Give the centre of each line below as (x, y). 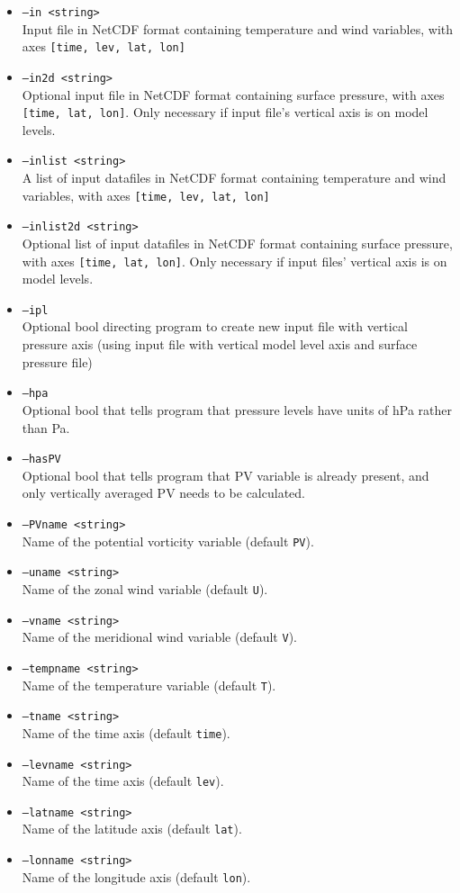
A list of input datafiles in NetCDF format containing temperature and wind (234, 178)
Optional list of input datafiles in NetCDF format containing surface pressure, (237, 243)
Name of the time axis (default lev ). (123, 781)
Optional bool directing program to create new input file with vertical (215, 326)
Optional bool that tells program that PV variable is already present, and (225, 475)
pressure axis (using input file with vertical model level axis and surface (220, 344)
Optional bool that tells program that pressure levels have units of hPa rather (237, 409)
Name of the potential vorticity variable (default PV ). (168, 541)
